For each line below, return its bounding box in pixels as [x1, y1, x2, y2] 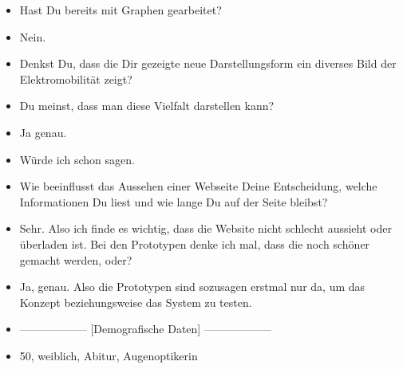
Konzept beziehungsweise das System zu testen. [19, 293, 252, 310]
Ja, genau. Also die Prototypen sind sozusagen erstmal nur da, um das [19, 278, 365, 295]
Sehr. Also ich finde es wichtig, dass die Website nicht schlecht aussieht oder [19, 220, 392, 237]
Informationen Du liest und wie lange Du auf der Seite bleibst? [19, 193, 328, 210]
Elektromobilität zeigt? [19, 70, 132, 87]
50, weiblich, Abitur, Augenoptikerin [19, 347, 198, 363]
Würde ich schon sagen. [19, 151, 135, 167]
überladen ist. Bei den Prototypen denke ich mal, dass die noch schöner [19, 235, 370, 252]
